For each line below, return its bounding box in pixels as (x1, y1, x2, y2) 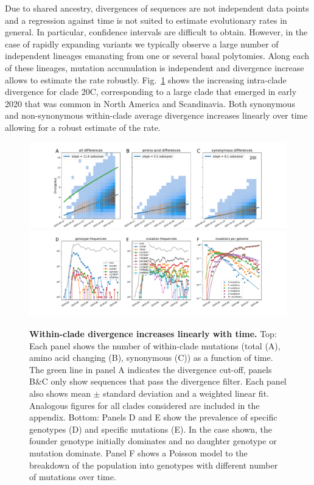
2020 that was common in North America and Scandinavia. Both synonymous (5, 97, 295, 110)
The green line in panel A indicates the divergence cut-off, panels (29, 363, 272, 375)
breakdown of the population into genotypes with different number (29, 458, 278, 471)
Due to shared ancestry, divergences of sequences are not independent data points (5, 2, 309, 14)
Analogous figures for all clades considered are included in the (29, 399, 260, 411)
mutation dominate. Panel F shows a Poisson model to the (29, 447, 248, 459)
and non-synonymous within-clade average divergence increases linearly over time (5, 109, 308, 122)
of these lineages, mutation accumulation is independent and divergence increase (5, 61, 304, 74)
